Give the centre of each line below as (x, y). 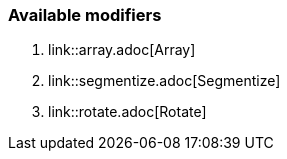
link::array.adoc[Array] (122, 50)
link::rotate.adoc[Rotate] (127, 112)
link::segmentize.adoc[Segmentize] (164, 81)
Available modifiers (85, 15)
